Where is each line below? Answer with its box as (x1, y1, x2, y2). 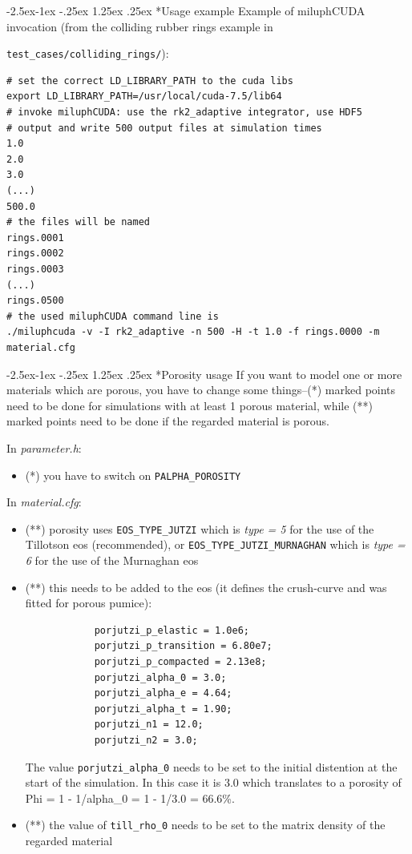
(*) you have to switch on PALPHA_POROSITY (25, 466, 241, 483)
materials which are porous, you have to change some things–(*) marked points (6, 381, 396, 398)
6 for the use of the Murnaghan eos (25, 552, 199, 569)
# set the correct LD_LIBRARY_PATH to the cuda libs (6, 75, 293, 87)
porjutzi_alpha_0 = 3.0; (94, 671, 227, 683)
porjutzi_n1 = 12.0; (94, 719, 204, 731)
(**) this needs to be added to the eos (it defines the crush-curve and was (25, 578, 387, 595)
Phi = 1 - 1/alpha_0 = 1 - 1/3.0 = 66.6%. (25, 789, 235, 806)
